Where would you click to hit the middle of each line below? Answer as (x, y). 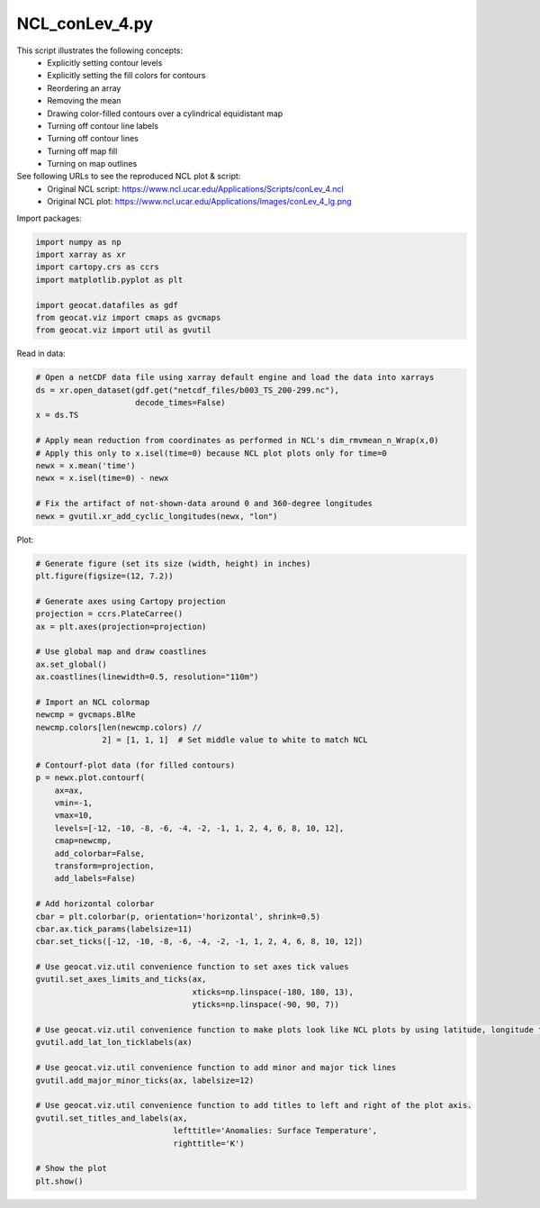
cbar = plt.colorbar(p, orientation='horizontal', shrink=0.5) (178, 916)
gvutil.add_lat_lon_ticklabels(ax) (114, 1042)
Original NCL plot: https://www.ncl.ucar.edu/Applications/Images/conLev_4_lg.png (199, 202)
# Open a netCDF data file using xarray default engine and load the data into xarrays (235, 377)
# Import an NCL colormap (93, 702)
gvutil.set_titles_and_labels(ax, (112, 1118)
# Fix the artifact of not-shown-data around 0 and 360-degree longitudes (204, 504)
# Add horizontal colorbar (95, 904)
